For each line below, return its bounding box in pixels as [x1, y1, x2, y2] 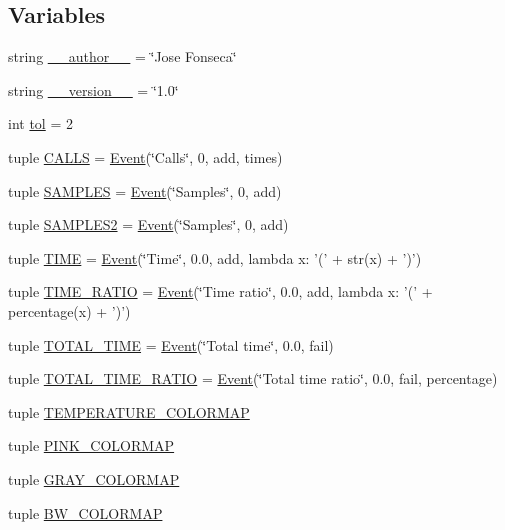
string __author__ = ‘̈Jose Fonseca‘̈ [8, 46, 237, 67]
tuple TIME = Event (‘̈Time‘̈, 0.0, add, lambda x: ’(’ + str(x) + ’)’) [8, 247, 422, 268]
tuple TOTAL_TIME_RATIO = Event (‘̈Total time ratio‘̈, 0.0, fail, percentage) [8, 368, 498, 389]
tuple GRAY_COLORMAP [8, 468, 180, 489]
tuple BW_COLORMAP [8, 502, 163, 523]
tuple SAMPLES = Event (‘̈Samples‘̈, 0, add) [8, 180, 282, 201]
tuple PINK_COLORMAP [8, 435, 175, 456]
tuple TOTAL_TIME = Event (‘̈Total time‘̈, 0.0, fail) [8, 334, 334, 355]
